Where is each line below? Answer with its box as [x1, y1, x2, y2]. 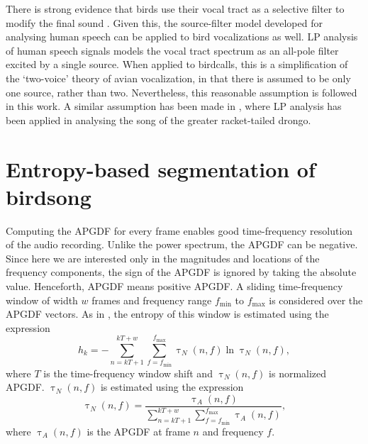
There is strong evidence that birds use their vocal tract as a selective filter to [6, 1, 345, 16]
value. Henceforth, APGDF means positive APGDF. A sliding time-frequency [6, 279, 343, 294]
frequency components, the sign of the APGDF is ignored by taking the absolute [6, 265, 357, 279]
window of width [6, 292, 78, 307]
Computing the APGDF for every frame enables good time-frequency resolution [6, 223, 353, 238]
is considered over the [269, 292, 363, 307]
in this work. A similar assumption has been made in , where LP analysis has [6, 99, 342, 113]
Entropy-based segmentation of [6, 154, 316, 183]
